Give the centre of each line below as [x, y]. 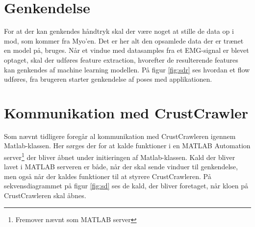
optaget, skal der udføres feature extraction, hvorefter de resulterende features [121, 59]
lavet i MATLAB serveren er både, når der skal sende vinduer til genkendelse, [121, 167]
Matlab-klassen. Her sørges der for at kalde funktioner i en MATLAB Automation [127, 146]
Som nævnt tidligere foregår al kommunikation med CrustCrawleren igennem [120, 136]
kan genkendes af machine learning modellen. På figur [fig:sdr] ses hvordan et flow [127, 69]
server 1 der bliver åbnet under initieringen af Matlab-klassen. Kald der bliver [120, 156]
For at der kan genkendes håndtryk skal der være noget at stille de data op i [119, 31]
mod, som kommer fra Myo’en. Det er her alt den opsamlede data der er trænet [124, 40]
